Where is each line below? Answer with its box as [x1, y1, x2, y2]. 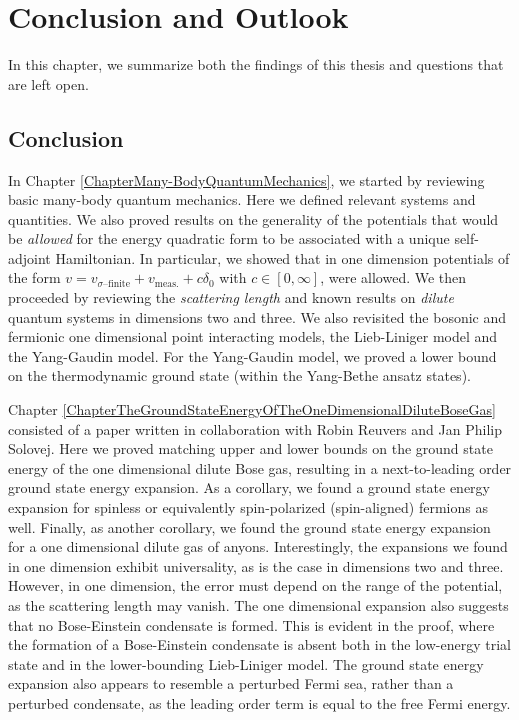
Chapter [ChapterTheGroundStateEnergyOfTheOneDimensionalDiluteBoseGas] [8, 399, 496, 420]
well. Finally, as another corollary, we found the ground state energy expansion [8, 516, 491, 537]
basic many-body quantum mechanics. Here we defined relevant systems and [8, 189, 476, 210]
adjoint [8, 247, 51, 268]
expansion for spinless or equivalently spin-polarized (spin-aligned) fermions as [8, 497, 488, 518]
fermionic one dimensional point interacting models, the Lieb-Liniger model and [8, 326, 498, 347]
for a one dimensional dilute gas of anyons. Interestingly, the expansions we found [8, 536, 508, 557]
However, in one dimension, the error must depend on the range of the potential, [8, 575, 503, 596]
